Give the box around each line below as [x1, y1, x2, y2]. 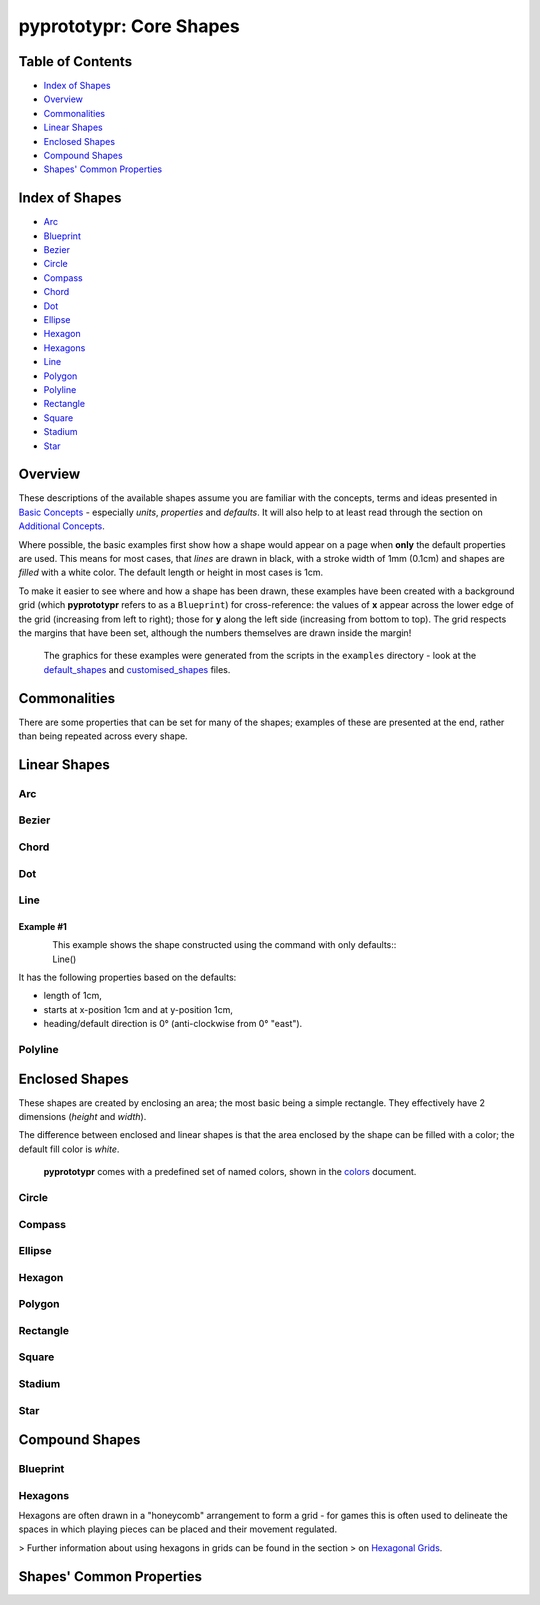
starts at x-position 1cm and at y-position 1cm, [43, 1003, 234, 1015]
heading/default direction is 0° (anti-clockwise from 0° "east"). [43, 1018, 303, 1030]
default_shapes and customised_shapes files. [43, 663, 231, 675]
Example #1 [18, 920, 67, 932]
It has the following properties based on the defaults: [18, 971, 237, 984]
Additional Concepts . [18, 520, 105, 532]
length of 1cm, [43, 990, 102, 1002]
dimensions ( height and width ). [18, 1111, 147, 1123]
